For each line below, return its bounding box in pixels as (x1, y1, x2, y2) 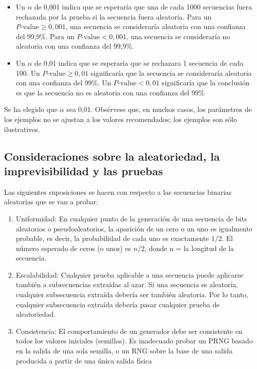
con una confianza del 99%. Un (16, 77, 111, 88)
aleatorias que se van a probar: (4, 196, 98, 207)
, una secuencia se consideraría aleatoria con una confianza (65, 21, 246, 32)
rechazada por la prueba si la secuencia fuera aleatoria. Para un (16, 11, 212, 22)
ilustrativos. (4, 124, 40, 134)
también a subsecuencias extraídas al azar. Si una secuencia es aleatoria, (16, 279, 238, 290)
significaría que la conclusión (162, 77, 250, 88)
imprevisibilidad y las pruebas (4, 163, 163, 178)
